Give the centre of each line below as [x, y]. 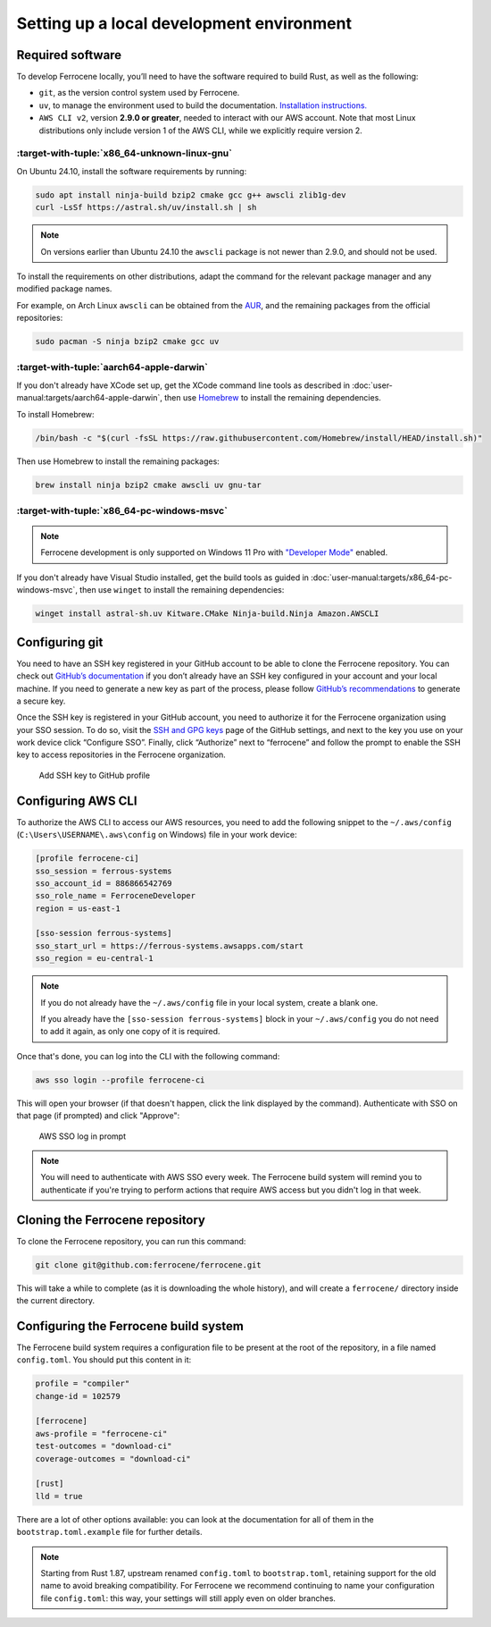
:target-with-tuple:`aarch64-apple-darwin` [112, 367]
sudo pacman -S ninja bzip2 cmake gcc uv [127, 341]
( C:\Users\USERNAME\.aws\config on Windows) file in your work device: [157, 835]
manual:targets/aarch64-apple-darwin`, [89, 398]
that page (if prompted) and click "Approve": [98, 1116]
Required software [69, 55]
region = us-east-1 [78, 908]
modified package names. [64, 289]
